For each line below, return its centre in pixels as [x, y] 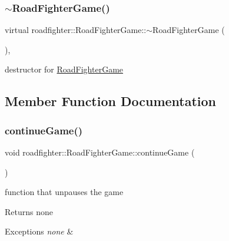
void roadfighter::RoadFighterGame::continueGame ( [100, 152]
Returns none [29, 211]
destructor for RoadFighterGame [64, 69]
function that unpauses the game [64, 192]
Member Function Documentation [111, 101]
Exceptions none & [39, 231]
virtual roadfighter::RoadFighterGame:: [76, 30]
